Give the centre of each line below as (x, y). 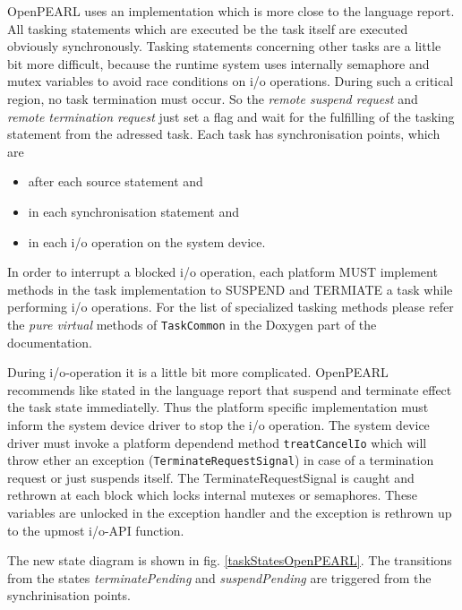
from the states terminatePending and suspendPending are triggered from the (219, 577)
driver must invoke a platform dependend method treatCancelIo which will (217, 442)
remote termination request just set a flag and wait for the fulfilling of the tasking (231, 116)
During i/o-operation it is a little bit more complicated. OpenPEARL (198, 372)
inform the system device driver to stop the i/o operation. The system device (218, 424)
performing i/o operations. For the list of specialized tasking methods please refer (231, 307)
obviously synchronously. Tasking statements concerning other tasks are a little (224, 46)
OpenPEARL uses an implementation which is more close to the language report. (231, 11)
